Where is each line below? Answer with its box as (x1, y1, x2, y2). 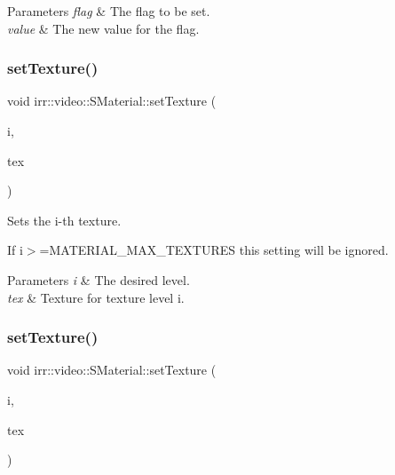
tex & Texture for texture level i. (7, 288, 185, 306)
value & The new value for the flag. (7, 19, 200, 37)
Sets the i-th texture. (7, 210, 122, 229)
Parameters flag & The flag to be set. (7, 2, 210, 20)
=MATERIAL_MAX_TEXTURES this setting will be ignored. (39, 241, 389, 259)
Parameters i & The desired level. (7, 270, 190, 289)
